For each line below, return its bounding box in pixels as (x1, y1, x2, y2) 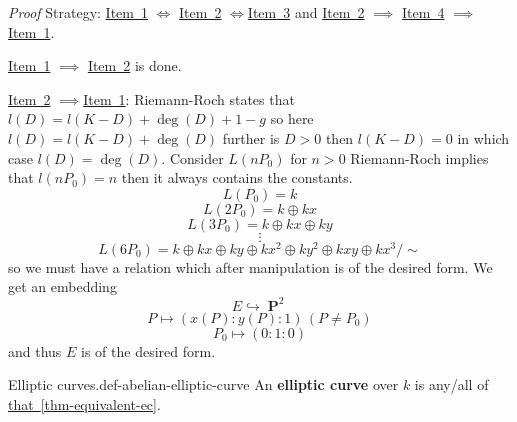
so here (270, 108, 314, 129)
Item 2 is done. (87, 55, 182, 76)
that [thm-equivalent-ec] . (8, 393, 161, 414)
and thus (8, 340, 62, 361)
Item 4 (402, 2, 445, 22)
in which (457, 127, 510, 148)
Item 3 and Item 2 (247, 2, 365, 22)
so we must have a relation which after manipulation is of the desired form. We (8, 256, 493, 277)
